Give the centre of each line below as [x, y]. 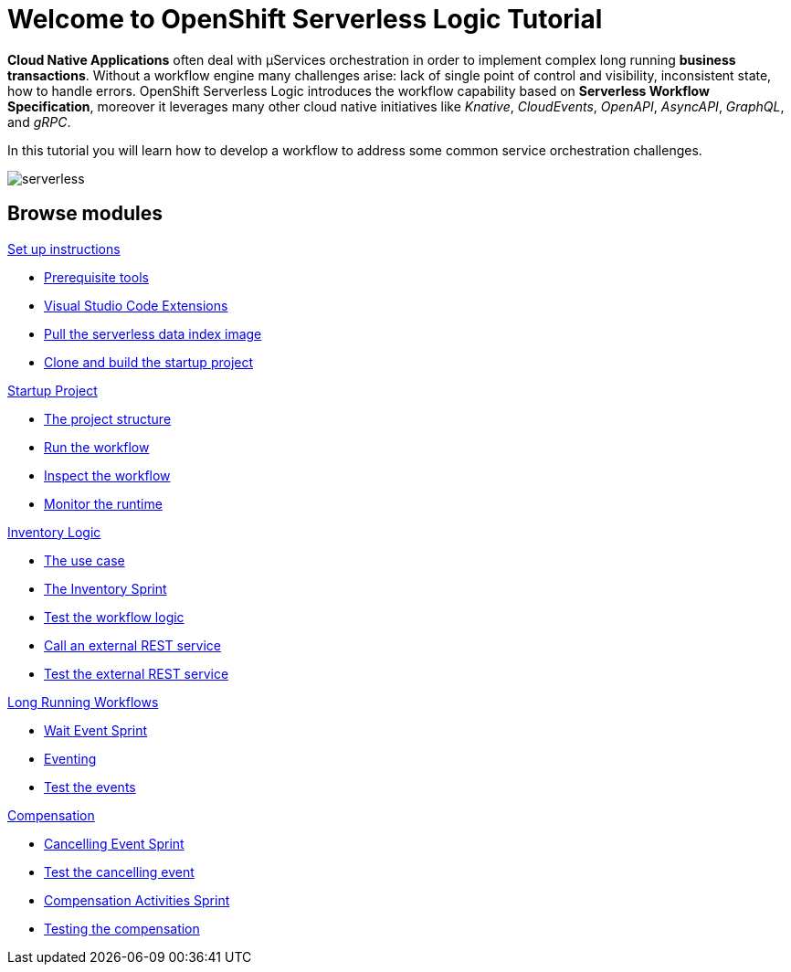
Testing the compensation [122, 928]
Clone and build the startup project [149, 362]
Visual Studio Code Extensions [136, 305]
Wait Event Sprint [96, 730]
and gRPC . [39, 121]
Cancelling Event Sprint [114, 843]
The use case [84, 560]
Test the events [90, 787]
